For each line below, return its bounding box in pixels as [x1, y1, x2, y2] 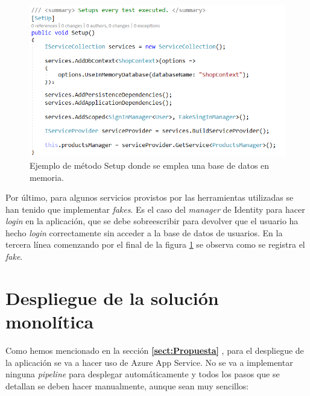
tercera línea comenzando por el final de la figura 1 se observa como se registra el [5, 238, 305, 251]
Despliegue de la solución [5, 285, 219, 310]
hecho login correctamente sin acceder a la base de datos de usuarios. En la [5, 226, 283, 239]
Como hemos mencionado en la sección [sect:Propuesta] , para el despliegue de [5, 344, 304, 356]
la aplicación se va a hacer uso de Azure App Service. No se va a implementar [5, 356, 293, 368]
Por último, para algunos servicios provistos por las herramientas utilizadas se [5, 191, 294, 204]
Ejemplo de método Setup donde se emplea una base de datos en [30, 159, 270, 171]
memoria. [30, 171, 64, 183]
